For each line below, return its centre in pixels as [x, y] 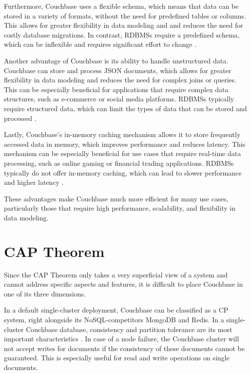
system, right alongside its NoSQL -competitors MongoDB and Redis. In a [114, 319]
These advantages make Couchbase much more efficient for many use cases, [116, 198]
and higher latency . [34, 182]
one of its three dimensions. [45, 293]
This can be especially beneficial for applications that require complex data [116, 89]
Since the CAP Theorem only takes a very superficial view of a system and [116, 274]
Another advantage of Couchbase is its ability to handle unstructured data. [116, 60]
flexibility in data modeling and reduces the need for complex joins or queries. [120, 80]
